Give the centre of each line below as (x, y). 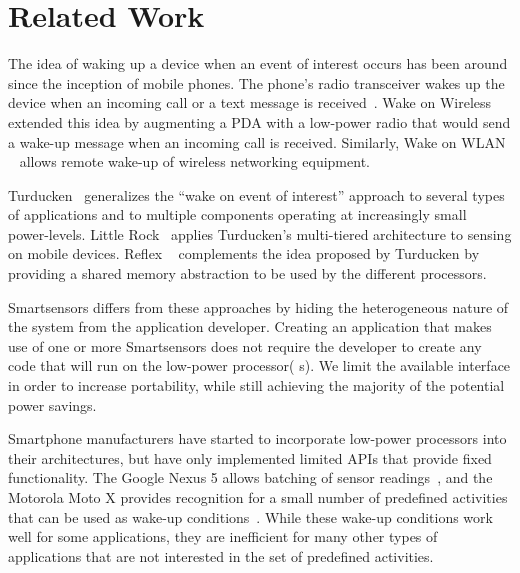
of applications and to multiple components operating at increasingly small (237, 214)
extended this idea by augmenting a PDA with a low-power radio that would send (259, 121)
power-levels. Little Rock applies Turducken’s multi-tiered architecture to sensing (260, 233)
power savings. (52, 404)
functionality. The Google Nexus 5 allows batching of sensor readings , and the (250, 477)
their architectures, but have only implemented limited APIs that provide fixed (250, 457)
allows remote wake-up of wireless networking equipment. (194, 161)
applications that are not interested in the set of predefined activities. (221, 555)
